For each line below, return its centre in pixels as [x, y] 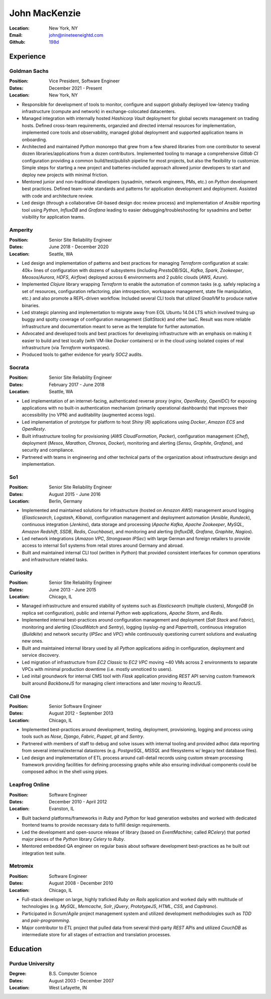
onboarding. [34, 139]
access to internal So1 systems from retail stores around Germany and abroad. [103, 546]
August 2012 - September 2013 [81, 713]
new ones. [33, 641]
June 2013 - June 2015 [73, 589]
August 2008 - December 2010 [81, 883]
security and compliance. [48, 450]
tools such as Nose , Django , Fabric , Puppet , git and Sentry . [83, 737]
